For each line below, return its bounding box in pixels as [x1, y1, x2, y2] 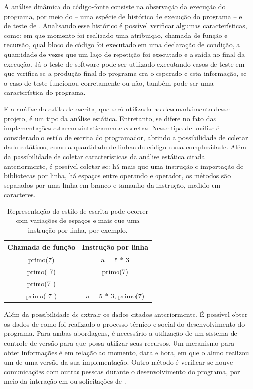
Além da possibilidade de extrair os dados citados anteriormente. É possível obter [4, 309, 248, 319]
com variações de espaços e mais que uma [16, 215, 140, 225]
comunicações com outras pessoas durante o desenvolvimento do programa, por [4, 366, 240, 376]
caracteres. [4, 189, 36, 200]
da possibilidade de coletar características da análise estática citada [4, 151, 205, 161]
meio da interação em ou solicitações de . [4, 376, 126, 386]
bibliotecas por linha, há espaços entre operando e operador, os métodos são [4, 170, 231, 181]
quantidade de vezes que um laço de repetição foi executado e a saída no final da [4, 49, 245, 59]
